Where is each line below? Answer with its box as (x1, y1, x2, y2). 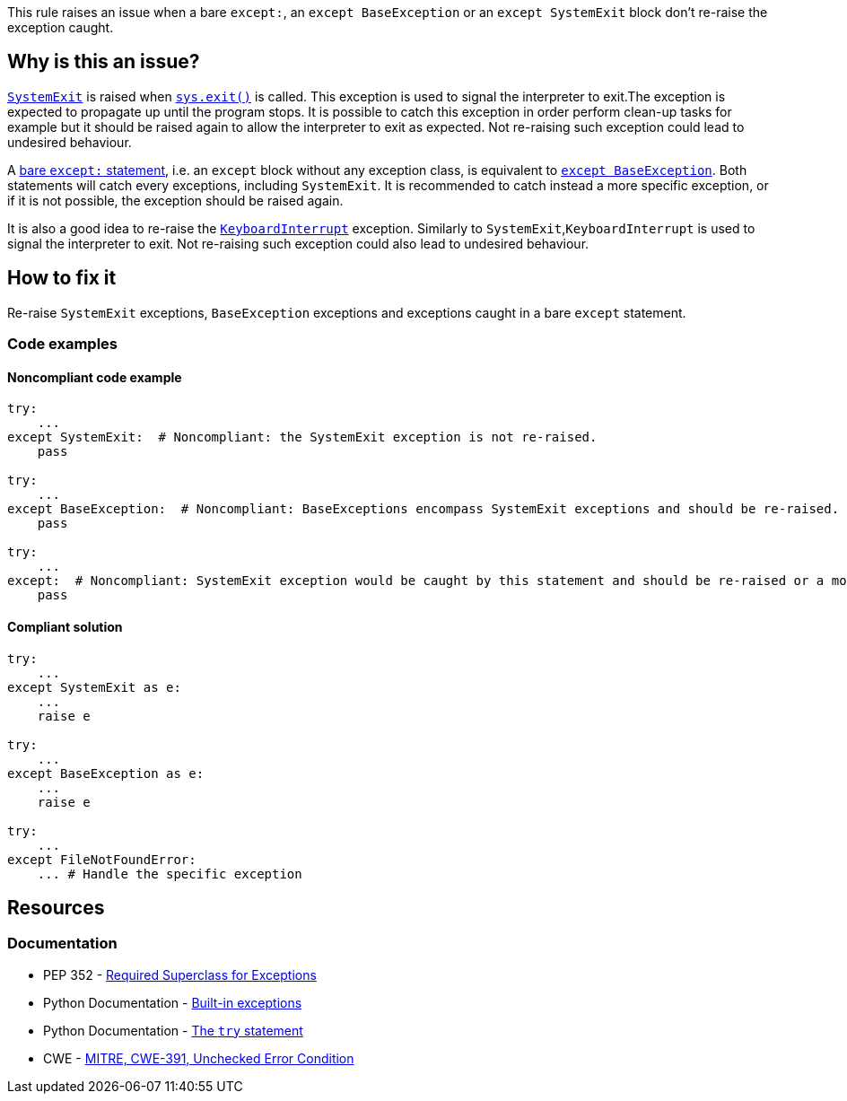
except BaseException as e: (7, 765, 205, 781)
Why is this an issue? (7, 50, 200, 74)
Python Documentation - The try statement (43, 1022, 303, 1038)
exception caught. (7, 20, 114, 35)
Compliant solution (7, 618, 123, 634)
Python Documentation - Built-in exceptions (43, 994, 302, 1010)
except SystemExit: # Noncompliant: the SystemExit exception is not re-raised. (7, 430, 598, 445)
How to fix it (7, 267, 117, 290)
